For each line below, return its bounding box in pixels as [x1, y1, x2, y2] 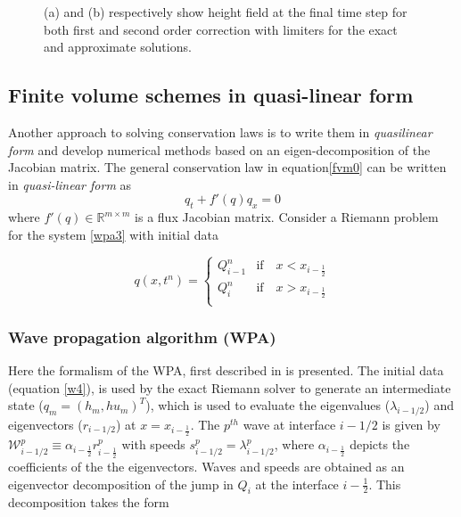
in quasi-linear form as [8, 175, 132, 193]
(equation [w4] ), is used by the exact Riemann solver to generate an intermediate [8, 378, 451, 397]
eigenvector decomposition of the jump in [8, 474, 234, 493]
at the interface [255, 474, 339, 493]
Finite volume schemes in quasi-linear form [8, 81, 414, 109]
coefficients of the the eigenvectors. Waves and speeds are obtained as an [8, 457, 405, 476]
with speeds [121, 435, 185, 454]
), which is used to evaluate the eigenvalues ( [145, 396, 391, 414]
